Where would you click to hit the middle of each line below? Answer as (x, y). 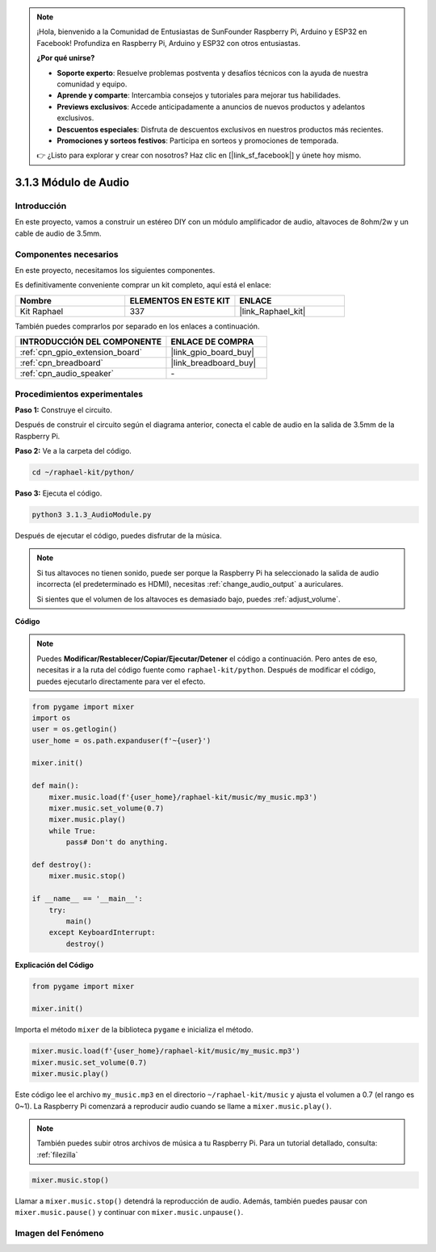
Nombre (36, 300)
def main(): (56, 786)
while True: (73, 831)
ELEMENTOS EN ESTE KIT (180, 300)
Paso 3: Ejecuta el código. (59, 493)
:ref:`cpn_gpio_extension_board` (81, 353)
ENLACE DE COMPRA (212, 341)
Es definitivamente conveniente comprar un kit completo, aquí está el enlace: (143, 285)
